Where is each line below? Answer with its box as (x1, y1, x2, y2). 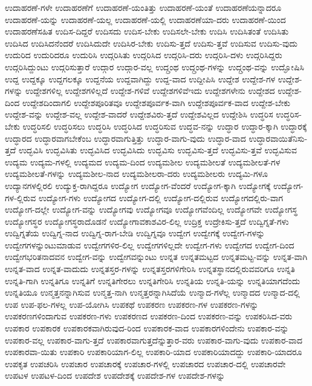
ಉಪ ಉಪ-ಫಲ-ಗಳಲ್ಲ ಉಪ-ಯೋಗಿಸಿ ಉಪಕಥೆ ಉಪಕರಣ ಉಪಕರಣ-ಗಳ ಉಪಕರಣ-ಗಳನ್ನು (5, 298, 259, 310)
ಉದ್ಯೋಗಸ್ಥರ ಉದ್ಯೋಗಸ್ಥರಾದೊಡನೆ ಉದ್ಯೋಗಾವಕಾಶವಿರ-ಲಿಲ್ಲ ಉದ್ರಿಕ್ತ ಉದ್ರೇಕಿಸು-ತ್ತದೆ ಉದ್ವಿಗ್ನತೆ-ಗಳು (5, 215, 289, 227)
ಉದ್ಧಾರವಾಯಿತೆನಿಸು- (249, 131, 308, 144)
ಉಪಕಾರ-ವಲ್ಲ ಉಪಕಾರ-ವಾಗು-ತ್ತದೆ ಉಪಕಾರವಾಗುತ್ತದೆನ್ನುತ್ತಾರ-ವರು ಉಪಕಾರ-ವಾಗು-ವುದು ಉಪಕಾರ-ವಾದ (5, 333, 303, 346)
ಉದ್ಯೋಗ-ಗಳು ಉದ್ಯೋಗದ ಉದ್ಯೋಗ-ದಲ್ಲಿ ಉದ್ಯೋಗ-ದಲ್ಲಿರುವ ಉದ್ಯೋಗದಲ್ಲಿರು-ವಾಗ (38, 191, 284, 204)
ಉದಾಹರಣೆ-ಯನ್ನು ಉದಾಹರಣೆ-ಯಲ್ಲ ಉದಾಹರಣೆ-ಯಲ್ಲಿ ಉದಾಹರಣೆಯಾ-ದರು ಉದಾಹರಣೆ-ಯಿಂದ (5, 13, 286, 25)
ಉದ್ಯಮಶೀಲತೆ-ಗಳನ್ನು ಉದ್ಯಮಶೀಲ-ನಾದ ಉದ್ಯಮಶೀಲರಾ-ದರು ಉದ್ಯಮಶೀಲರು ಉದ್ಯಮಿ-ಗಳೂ (5, 167, 268, 180)
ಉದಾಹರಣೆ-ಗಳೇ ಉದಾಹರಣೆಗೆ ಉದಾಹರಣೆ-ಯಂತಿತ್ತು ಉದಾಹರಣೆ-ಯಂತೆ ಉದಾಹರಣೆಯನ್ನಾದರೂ (5, 1, 282, 13)
